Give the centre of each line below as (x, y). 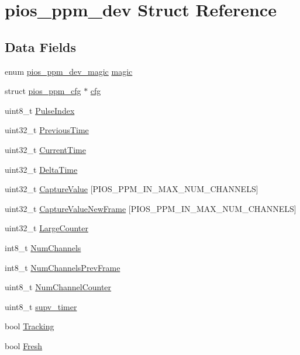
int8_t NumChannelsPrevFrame (63, 267)
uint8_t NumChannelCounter (58, 287)
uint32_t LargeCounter (47, 228)
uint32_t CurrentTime (45, 149)
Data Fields (41, 46)
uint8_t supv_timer (41, 306)
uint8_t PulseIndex (40, 110)
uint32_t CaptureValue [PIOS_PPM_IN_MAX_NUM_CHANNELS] (132, 189)
